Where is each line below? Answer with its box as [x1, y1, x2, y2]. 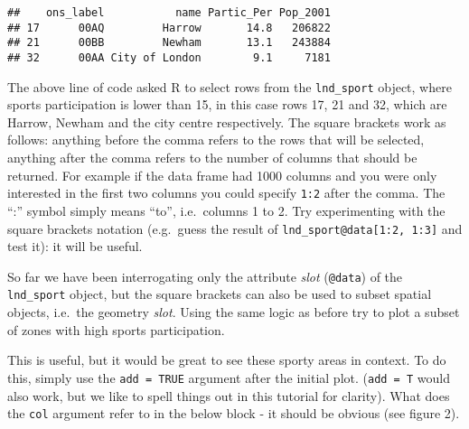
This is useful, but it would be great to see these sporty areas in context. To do [7, 350, 446, 369]
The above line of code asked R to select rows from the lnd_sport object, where [7, 77, 452, 96]
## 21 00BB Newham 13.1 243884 [7, 36, 331, 50]
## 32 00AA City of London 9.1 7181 [7, 51, 331, 64]
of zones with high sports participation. [7, 320, 225, 339]
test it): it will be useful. [7, 237, 143, 256]
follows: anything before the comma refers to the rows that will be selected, [7, 130, 425, 149]
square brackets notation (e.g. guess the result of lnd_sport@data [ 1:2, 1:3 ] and [7, 219, 463, 238]
